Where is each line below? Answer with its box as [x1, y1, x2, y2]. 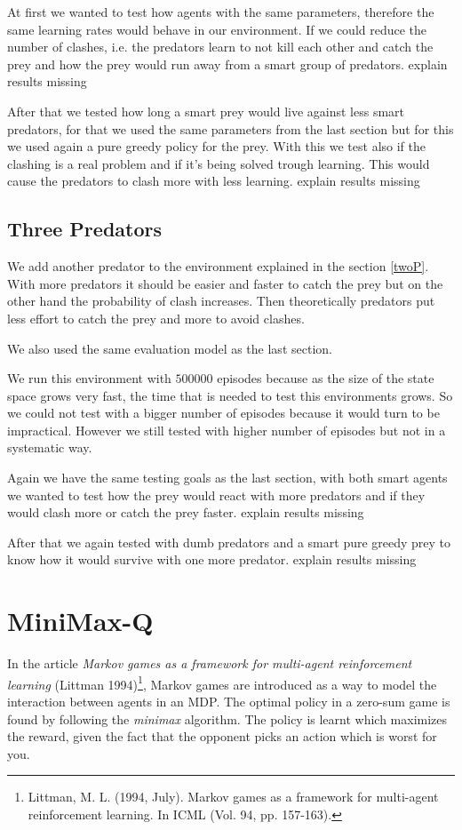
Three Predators [7, 215, 162, 243]
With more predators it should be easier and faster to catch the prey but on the [7, 274, 443, 292]
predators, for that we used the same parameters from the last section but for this [7, 119, 454, 138]
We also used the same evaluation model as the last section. [7, 339, 332, 357]
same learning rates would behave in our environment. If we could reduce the [7, 20, 427, 38]
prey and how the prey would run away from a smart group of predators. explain [7, 54, 448, 73]
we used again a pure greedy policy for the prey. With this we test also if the [7, 137, 426, 156]
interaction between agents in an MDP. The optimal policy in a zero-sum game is [7, 692, 450, 711]
